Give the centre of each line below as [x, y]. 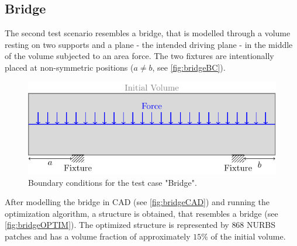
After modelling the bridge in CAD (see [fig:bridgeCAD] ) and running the [137, 202]
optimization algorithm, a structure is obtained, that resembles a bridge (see [141, 213]
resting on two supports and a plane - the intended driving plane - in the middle [149, 44]
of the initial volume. [248, 236]
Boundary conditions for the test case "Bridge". [113, 182]
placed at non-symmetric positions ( [69, 67]
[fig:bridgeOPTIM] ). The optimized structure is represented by [117, 225]
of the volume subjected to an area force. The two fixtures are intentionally [139, 56]
